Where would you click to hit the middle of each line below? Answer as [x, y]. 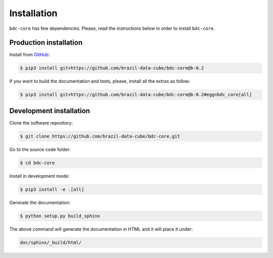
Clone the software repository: [41, 123]
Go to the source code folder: [40, 149]
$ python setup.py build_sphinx [60, 216]
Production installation [46, 43]
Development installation [50, 111]
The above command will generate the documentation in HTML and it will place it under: [101, 229]
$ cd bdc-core [37, 163]
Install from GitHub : [30, 55]
